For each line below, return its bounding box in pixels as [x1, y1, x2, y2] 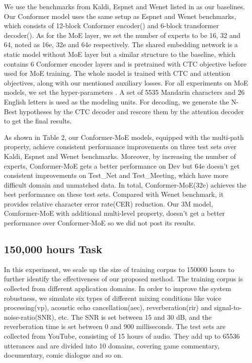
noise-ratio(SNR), [4, 311, 56, 322]
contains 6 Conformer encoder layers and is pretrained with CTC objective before [4, 58, 247, 69]
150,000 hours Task [4, 242, 102, 257]
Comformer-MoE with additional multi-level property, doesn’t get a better [4, 208, 225, 218]
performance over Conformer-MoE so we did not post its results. [4, 218, 196, 228]
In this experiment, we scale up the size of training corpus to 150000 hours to [4, 264, 235, 274]
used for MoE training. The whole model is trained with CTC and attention [4, 68, 231, 78]
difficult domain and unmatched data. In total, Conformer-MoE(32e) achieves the [4, 179, 247, 190]
